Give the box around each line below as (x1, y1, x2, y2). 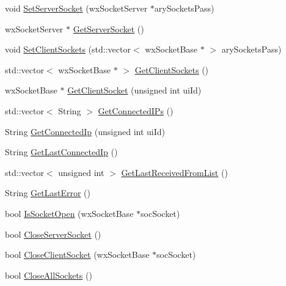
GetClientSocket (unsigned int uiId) (67, 84, 202, 97)
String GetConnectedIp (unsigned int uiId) (5, 125, 165, 137)
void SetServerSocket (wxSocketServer (5, 2, 148, 14)
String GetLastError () (5, 186, 90, 199)
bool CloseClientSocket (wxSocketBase (5, 248, 150, 261)
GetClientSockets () (134, 63, 209, 76)
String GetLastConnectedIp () (5, 145, 118, 158)
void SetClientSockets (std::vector (5, 43, 131, 56)
